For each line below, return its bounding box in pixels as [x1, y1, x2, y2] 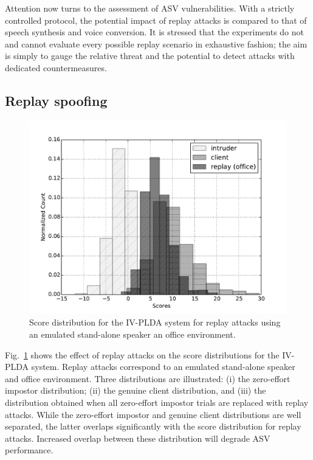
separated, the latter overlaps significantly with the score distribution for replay [5, 420, 301, 433]
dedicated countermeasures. [5, 61, 107, 74]
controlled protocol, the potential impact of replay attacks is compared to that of [5, 13, 307, 26]
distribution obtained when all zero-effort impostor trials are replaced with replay [5, 396, 309, 408]
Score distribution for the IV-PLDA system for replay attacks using [29, 316, 281, 329]
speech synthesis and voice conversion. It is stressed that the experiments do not [5, 26, 304, 38]
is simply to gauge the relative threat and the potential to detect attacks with [5, 49, 295, 62]
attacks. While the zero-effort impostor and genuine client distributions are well [5, 408, 301, 420]
